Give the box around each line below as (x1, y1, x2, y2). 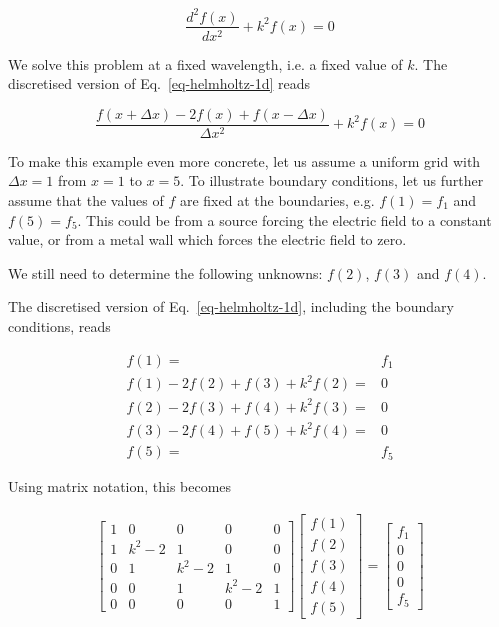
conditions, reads (8, 315, 111, 336)
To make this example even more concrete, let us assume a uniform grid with (8, 150, 481, 171)
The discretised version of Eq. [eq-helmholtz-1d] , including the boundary (8, 296, 454, 317)
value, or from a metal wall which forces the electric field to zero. (8, 229, 407, 250)
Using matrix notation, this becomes (8, 476, 232, 497)
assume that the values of (8, 190, 164, 210)
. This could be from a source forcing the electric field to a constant (77, 209, 492, 230)
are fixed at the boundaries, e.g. (179, 190, 375, 210)
